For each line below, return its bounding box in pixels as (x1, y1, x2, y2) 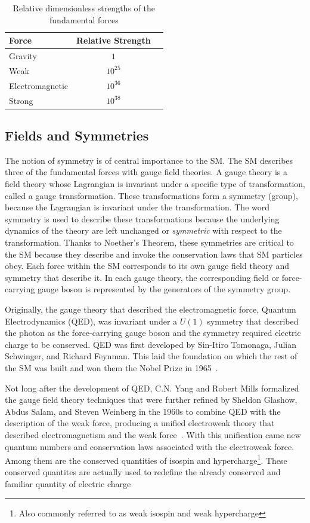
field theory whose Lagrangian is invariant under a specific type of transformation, (5, 178, 305, 190)
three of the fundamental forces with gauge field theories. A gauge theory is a (5, 166, 288, 178)
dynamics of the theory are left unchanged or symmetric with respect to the (5, 224, 282, 237)
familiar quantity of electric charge (5, 477, 131, 490)
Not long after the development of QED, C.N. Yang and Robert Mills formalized (5, 381, 299, 394)
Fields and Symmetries (5, 126, 149, 145)
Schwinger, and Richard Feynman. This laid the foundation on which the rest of (5, 350, 297, 362)
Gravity (9, 50, 37, 62)
